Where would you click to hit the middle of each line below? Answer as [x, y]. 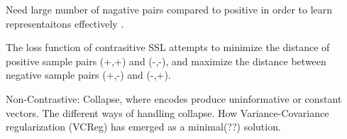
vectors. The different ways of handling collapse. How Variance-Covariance [167, 112]
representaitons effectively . [65, 23]
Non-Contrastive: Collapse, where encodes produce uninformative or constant [174, 98]
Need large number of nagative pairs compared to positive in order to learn [169, 9]
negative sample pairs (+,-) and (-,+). [88, 75]
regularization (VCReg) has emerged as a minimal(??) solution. [143, 127]
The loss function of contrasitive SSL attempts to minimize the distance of [168, 47]
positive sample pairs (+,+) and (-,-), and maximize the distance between [166, 61]
